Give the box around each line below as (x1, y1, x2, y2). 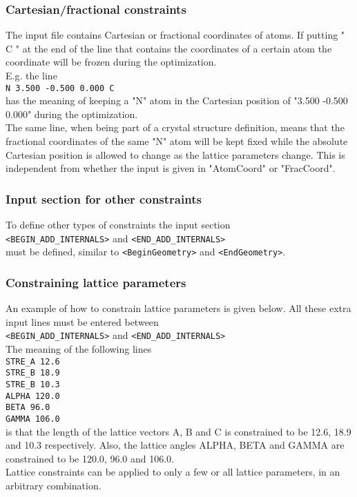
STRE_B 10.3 (6, 379, 60, 389)
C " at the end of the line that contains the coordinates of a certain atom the (6, 41, 332, 55)
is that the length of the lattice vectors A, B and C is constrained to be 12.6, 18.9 (6, 424, 351, 438)
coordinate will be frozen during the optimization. (6, 55, 217, 69)
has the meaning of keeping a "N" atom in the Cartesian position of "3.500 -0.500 (6, 93, 348, 108)
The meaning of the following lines (6, 342, 152, 355)
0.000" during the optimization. (6, 106, 138, 121)
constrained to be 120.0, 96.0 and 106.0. (6, 451, 174, 465)
